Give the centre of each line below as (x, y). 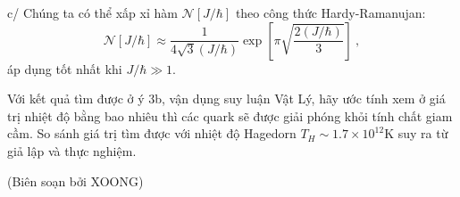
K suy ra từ (416, 133)
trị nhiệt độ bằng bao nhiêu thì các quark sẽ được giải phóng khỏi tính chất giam (230, 115)
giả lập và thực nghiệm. (72, 150)
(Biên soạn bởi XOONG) (75, 181)
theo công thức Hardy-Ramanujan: (330, 12)
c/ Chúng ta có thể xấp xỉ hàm (92, 12)
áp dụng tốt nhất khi (65, 68)
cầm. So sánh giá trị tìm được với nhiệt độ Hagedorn (152, 133)
